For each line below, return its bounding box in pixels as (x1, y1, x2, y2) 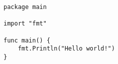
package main (4, 3, 47, 10)
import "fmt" (4, 20, 47, 27)
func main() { (4, 36, 51, 44)
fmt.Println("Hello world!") (18, 45, 115, 52)
